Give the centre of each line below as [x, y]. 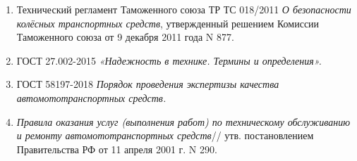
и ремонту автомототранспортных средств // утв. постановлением [165, 135]
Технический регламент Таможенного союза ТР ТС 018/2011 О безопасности [184, 9]
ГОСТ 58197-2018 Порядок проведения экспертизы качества [148, 84]
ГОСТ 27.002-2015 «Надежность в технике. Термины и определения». [169, 60]
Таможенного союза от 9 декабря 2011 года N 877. [125, 37]
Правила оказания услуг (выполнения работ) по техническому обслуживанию [183, 121]
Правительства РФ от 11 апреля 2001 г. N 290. [117, 149]
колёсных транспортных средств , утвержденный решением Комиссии [168, 23]
